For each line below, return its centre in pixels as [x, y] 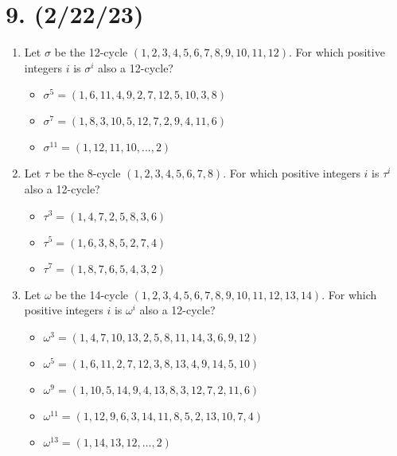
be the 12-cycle [91, 52]
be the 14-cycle [92, 294]
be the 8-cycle [87, 173]
